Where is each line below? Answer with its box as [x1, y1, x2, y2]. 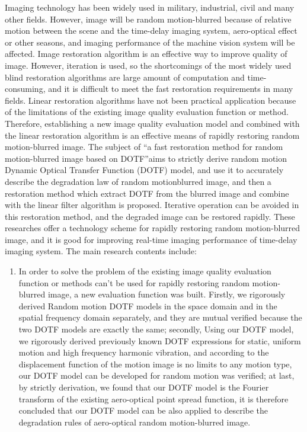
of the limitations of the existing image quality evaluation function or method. [5, 105, 289, 118]
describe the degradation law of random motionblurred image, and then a [5, 175, 271, 187]
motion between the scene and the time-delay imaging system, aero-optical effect [5, 24, 298, 37]
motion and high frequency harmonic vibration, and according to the [18, 346, 269, 359]
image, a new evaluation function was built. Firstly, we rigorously [47, 288, 286, 300]
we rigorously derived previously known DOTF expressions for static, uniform [18, 334, 301, 347]
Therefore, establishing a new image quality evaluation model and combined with [5, 117, 300, 129]
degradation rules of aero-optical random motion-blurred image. [18, 415, 251, 428]
